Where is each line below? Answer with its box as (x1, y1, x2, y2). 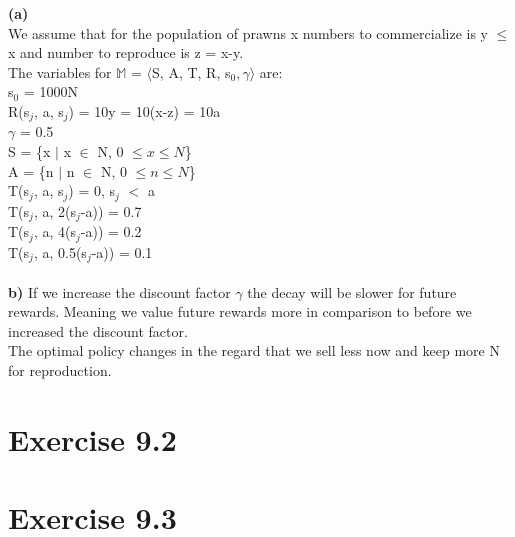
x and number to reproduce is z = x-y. (8, 42, 244, 63)
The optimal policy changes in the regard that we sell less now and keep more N (8, 340, 500, 361)
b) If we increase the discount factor (8, 281, 231, 302)
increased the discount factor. (8, 320, 188, 341)
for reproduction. (8, 359, 112, 380)
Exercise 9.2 (8, 418, 177, 459)
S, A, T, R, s (152, 61, 231, 82)
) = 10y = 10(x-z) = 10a (68, 100, 221, 121)
